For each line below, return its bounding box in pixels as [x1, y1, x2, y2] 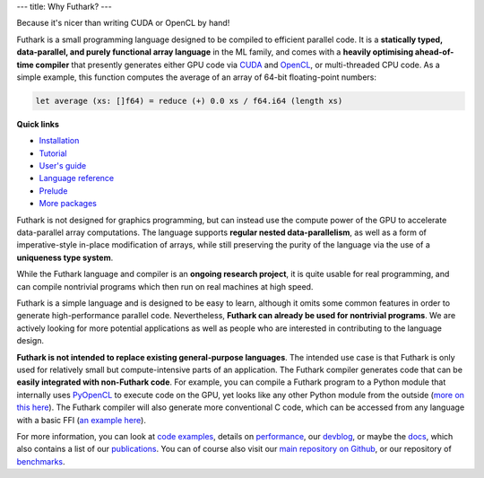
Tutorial [39, 148, 67, 159]
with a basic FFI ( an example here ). [16, 414, 147, 425]
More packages [39, 198, 98, 209]
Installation [39, 135, 80, 146]
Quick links [16, 118, 60, 129]
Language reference [39, 173, 115, 184]
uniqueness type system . [16, 252, 114, 263]
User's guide [39, 161, 87, 171]
